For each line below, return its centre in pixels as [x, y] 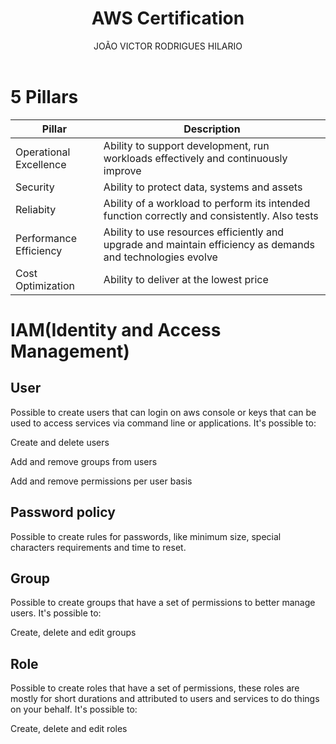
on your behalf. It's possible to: [74, 709]
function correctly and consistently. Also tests [211, 215]
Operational [43, 152]
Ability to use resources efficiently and [194, 232]
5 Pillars [44, 96]
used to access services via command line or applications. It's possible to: [163, 423]
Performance [46, 238]
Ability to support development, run [186, 145]
